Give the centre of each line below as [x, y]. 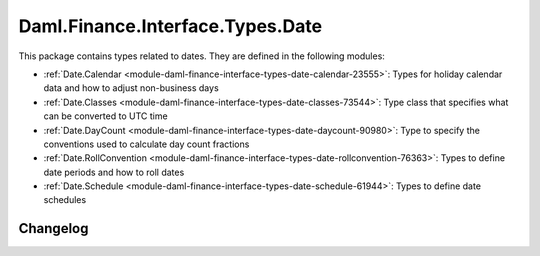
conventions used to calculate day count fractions [146, 144]
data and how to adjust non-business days [131, 88]
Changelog [53, 228]
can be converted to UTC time [106, 116]
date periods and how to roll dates [114, 172]
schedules [65, 200]
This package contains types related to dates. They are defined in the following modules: [201, 56]
